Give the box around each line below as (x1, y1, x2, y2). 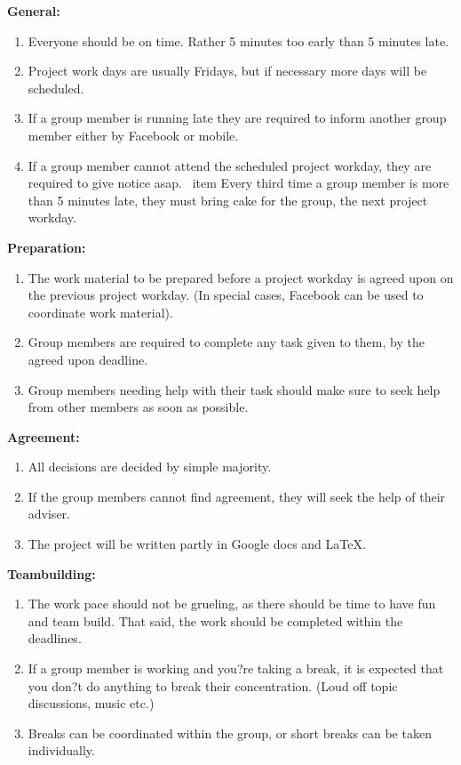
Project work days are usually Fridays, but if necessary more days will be (28, 61, 427, 80)
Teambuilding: (7, 564, 96, 583)
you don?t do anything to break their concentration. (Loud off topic (28, 676, 398, 695)
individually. (28, 741, 95, 760)
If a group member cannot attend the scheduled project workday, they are (28, 156, 432, 174)
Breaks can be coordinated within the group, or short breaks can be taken (28, 723, 432, 742)
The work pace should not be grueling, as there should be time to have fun (28, 594, 436, 613)
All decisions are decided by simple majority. (28, 457, 272, 476)
